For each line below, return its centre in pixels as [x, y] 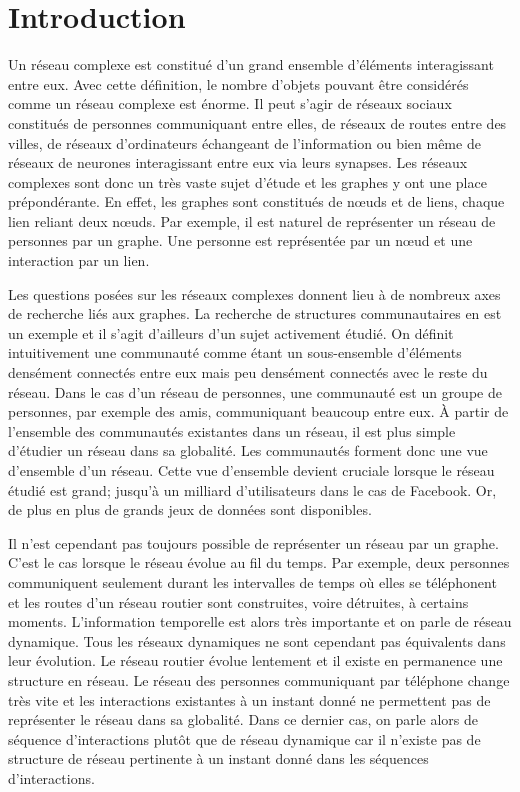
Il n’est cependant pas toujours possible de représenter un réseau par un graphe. [253, 542]
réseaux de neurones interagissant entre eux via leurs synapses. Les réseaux [238, 162]
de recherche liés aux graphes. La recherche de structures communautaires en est [255, 313]
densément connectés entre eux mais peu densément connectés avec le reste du [248, 372]
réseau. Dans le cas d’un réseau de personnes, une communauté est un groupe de [255, 391]
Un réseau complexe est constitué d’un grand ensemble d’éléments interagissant [251, 64]
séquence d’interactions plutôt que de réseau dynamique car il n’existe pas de [244, 738]
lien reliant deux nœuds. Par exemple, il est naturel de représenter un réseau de [252, 220]
